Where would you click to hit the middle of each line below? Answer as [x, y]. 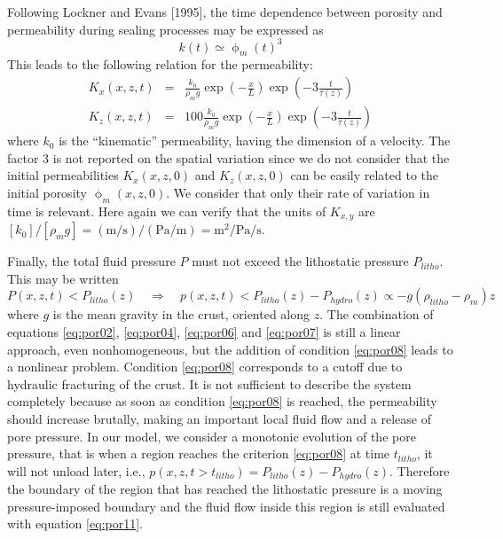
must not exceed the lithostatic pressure [300, 261]
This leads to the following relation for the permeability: [160, 64]
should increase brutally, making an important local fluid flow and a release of [219, 418]
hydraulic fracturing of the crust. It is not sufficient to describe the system [209, 383]
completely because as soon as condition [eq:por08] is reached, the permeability [222, 401]
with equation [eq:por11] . [75, 523]
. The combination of [377, 314]
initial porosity [47, 192]
